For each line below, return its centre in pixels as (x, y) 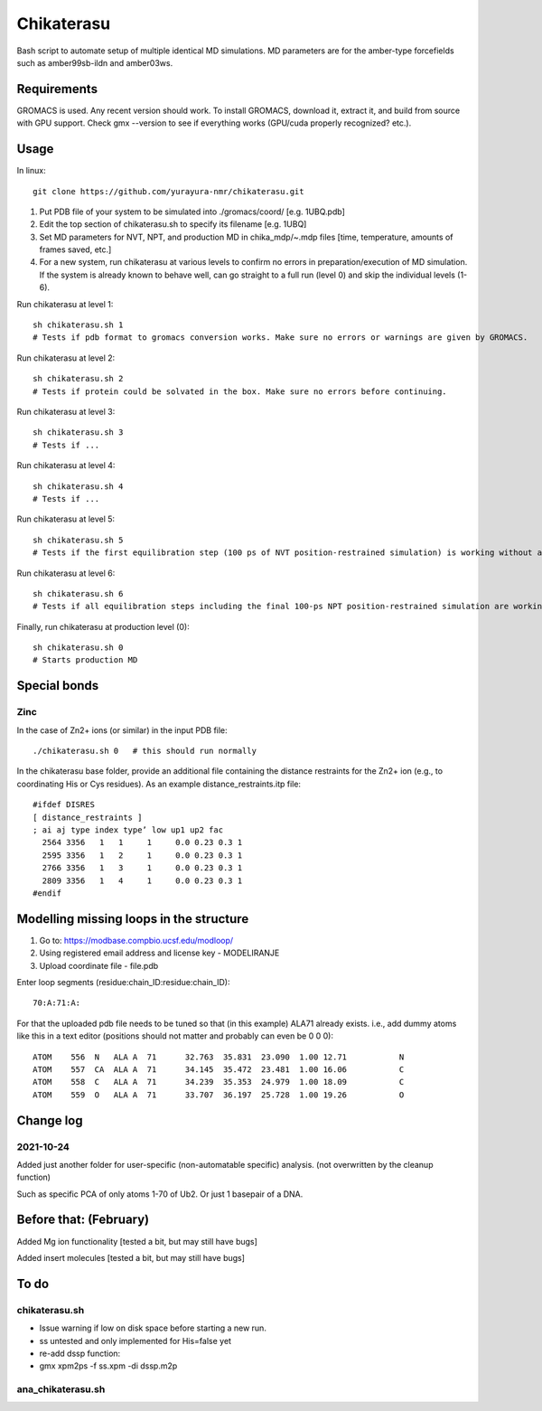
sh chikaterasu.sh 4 (78, 486)
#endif (47, 893)
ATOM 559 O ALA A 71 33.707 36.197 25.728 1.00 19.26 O (219, 1095)
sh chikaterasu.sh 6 (78, 593)
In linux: (31, 171)
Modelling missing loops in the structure (133, 919)
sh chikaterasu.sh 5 (78, 540)
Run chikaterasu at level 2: (66, 358)
